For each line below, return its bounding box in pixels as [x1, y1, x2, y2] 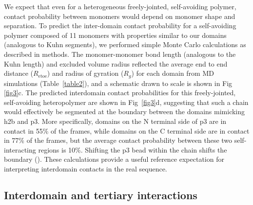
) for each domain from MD [131, 68, 214, 78]
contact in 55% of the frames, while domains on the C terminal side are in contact [4, 125, 250, 136]
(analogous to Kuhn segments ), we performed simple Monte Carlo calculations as [4, 39, 246, 50]
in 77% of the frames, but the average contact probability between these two [4, 135, 233, 145]
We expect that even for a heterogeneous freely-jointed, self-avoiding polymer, [4, 1, 236, 11]
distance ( [4, 68, 33, 78]
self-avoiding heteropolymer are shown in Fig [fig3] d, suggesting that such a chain [4, 97, 249, 107]
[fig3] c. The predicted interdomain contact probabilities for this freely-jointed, [4, 87, 236, 98]
